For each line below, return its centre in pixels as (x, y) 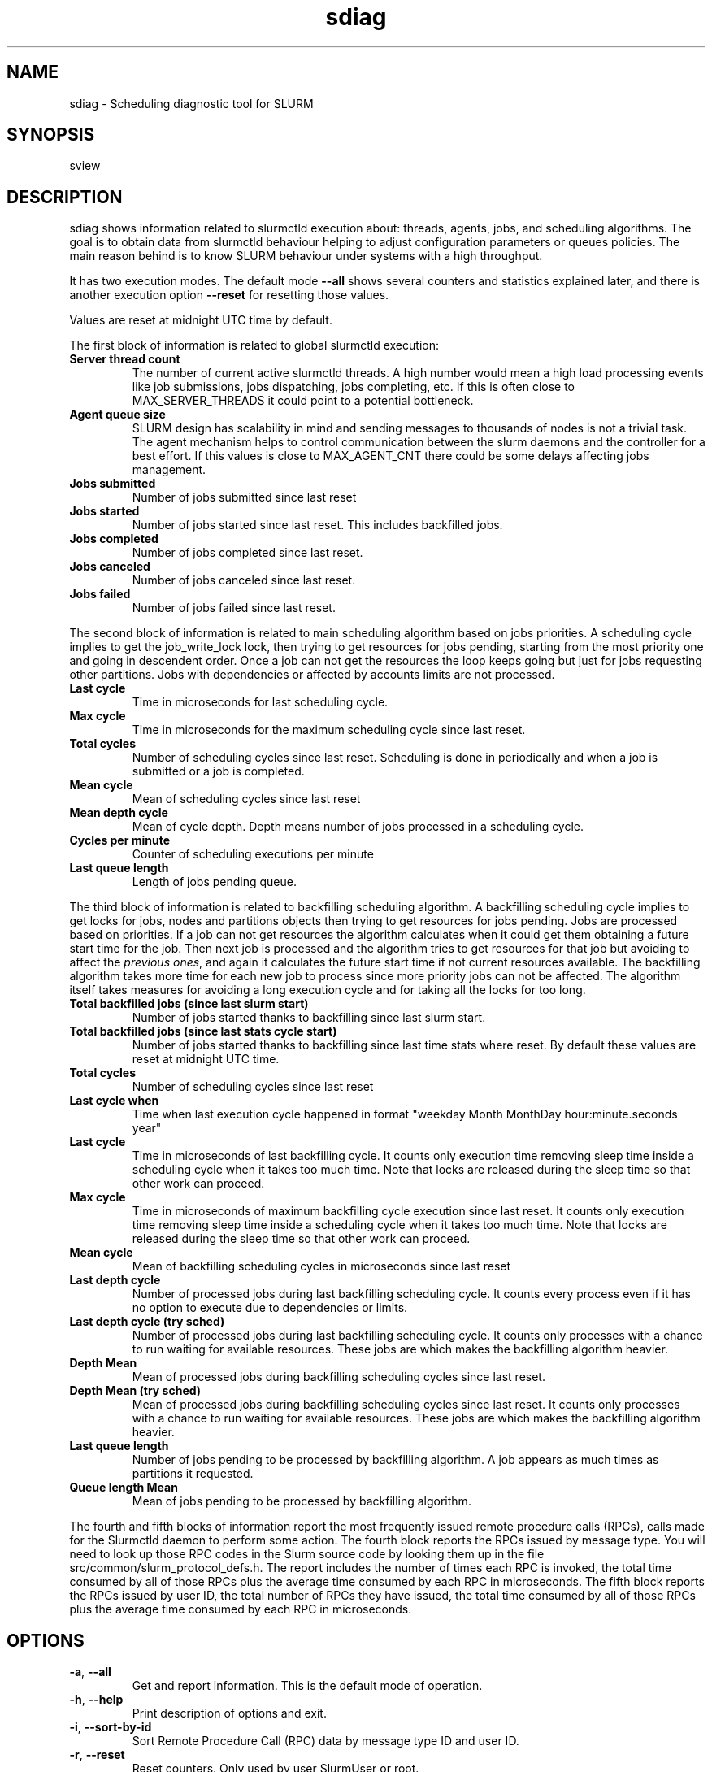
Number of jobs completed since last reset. (247, 553)
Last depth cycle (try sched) (147, 1322)
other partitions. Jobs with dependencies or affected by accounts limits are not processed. (312, 675)
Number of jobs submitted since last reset (244, 497)
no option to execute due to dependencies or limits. (270, 1308)
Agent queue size (117, 415)
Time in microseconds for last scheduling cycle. (260, 702)
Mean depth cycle (119, 813)
